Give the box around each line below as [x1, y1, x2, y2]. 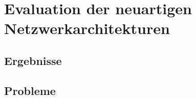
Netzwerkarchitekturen [4, 18, 170, 39]
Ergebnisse [4, 52, 62, 68]
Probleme [4, 82, 56, 98]
